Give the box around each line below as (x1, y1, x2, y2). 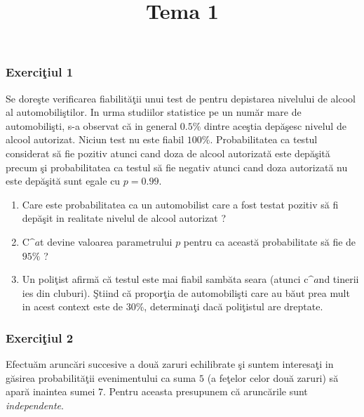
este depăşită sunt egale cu (6, 173, 121, 188)
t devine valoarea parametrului (40, 234, 173, 249)
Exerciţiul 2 (6, 329, 74, 346)
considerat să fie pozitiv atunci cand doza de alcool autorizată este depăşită (6, 146, 330, 161)
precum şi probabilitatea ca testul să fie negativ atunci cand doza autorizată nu (6, 159, 348, 174)
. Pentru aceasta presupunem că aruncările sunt (102, 384, 308, 399)
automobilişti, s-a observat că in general (6, 118, 177, 133)
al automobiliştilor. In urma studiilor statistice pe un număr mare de (6, 105, 302, 119)
